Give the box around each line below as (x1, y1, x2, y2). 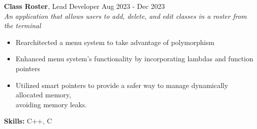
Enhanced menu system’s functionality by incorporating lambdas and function (15, 53, 254, 64)
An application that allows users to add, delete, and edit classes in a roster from (4, 10, 247, 21)
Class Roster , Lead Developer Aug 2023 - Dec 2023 (4, 1, 165, 11)
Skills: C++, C (4, 116, 52, 126)
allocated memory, (15, 89, 71, 100)
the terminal (4, 20, 41, 31)
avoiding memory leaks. (15, 99, 87, 109)
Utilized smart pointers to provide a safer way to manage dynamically (15, 80, 228, 90)
